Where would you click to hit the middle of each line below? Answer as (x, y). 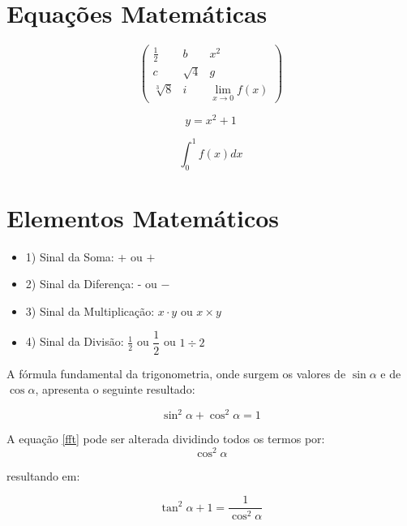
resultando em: (43, 475)
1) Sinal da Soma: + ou (84, 256)
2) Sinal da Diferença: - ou (91, 284)
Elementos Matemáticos (143, 217)
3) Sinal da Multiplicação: (90, 310)
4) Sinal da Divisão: (75, 341)
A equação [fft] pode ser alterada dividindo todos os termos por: (166, 439)
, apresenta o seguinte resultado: (115, 389)
